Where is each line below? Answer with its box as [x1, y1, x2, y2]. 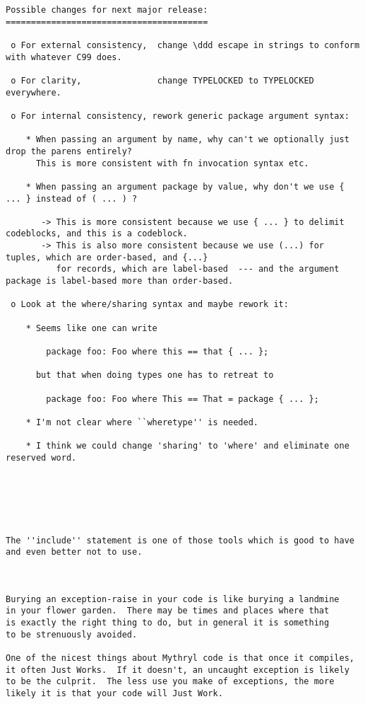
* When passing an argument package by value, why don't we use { [25, 181, 345, 192]
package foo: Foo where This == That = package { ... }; [46, 393, 319, 404]
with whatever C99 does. [6, 52, 122, 62]
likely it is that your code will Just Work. [6, 688, 223, 699]
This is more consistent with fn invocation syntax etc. [35, 158, 309, 168]
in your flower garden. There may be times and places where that [6, 606, 330, 616]
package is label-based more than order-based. [6, 276, 234, 287]
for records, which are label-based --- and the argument [56, 264, 340, 275]
